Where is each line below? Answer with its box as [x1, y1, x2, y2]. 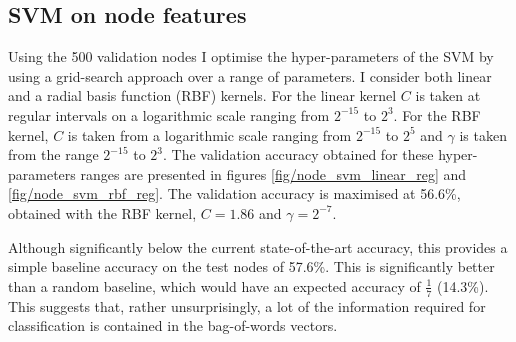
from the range [8, 144, 99, 165]
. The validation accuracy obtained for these [163, 144, 434, 165]
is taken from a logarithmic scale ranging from [67, 124, 352, 145]
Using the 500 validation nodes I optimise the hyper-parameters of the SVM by [8, 46, 494, 67]
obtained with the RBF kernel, [8, 202, 197, 223]
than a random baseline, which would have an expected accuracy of [8, 275, 421, 296]
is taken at [415, 85, 481, 106]
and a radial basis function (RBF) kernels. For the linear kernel [8, 85, 397, 106]
